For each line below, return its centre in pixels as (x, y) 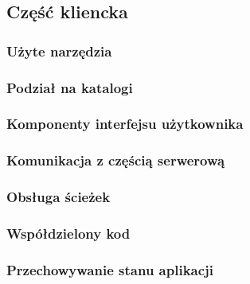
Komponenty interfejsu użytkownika (125, 124)
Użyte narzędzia (59, 51)
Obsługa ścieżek (59, 197)
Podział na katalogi (70, 87)
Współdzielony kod (68, 233)
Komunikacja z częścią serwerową (116, 160)
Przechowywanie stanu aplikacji (110, 269)
